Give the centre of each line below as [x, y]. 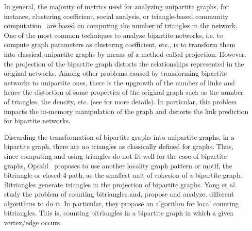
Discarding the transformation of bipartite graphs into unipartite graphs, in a [119, 137]
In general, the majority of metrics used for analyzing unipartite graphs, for [116, 6]
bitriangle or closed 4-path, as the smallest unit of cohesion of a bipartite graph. [123, 175]
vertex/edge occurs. [33, 223]
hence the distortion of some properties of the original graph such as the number [124, 92]
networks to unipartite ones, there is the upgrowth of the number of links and [119, 82]
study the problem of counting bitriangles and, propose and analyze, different [119, 194]
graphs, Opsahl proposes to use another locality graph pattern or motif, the [118, 165]
